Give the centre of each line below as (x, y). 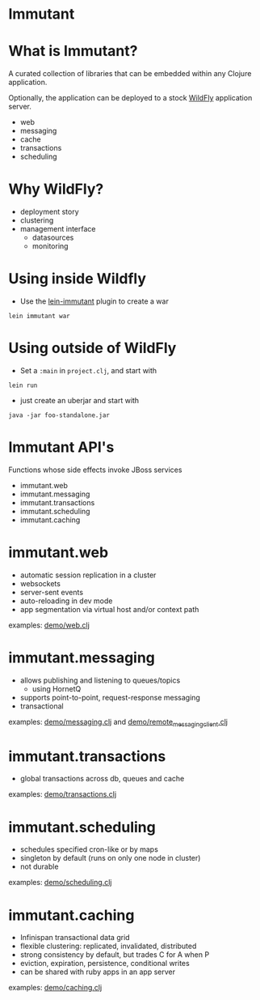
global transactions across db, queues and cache (102, 779)
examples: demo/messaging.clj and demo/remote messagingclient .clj (118, 723)
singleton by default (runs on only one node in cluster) (110, 858)
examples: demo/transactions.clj (63, 794)
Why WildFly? (56, 189)
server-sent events (51, 592)
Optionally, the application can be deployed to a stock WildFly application (130, 98)
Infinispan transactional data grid (75, 938)
